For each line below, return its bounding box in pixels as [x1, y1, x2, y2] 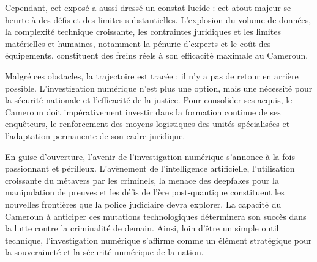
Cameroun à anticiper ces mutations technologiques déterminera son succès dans [5, 209, 307, 222]
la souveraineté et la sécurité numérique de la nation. [5, 246, 204, 258]
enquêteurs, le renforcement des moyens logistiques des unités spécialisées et [5, 117, 290, 130]
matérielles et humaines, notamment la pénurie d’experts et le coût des [5, 37, 271, 49]
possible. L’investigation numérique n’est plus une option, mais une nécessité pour [5, 81, 313, 94]
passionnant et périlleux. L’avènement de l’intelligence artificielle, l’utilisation [5, 162, 295, 175]
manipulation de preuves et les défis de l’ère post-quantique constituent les [5, 186, 285, 198]
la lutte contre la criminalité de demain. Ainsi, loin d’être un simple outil [5, 222, 279, 235]
